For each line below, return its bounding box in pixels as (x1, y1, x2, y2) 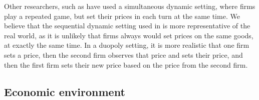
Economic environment (4, 84, 125, 99)
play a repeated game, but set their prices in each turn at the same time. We (4, 10, 240, 21)
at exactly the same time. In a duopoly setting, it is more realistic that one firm (4, 40, 249, 50)
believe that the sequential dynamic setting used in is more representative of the (4, 20, 250, 31)
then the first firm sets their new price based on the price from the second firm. (4, 59, 248, 70)
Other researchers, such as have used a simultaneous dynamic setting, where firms (4, 1, 255, 11)
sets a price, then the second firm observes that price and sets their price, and (4, 49, 243, 60)
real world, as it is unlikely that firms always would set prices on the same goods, (4, 30, 253, 40)
